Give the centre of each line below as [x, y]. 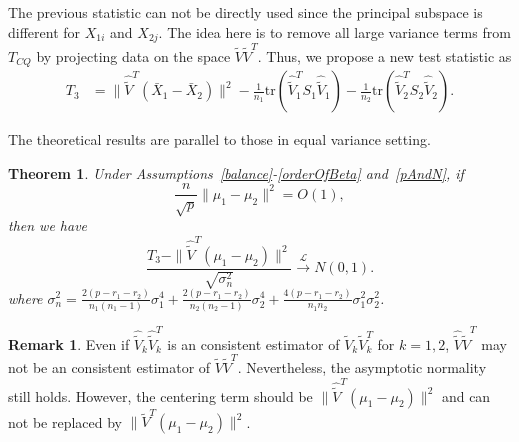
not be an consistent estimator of [109, 367]
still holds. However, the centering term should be [160, 395]
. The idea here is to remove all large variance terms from [334, 31]
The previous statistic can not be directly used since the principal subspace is [245, 12]
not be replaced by [65, 421]
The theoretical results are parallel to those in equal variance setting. [219, 139]
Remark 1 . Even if [69, 343]
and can [466, 395]
